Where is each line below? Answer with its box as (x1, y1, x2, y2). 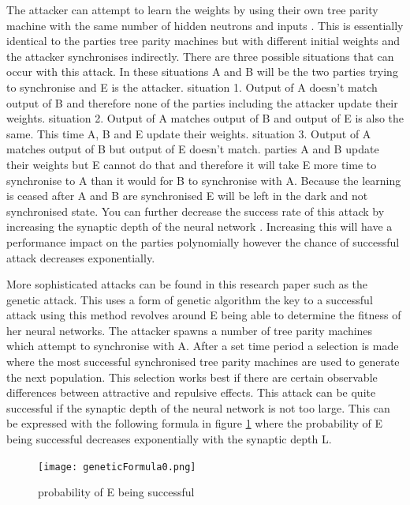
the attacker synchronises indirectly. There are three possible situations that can (6, 47, 394, 64)
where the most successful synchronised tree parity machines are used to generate (6, 353, 400, 370)
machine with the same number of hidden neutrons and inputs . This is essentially (6, 17, 404, 33)
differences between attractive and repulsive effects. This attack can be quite (6, 384, 376, 401)
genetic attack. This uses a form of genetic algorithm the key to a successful (6, 291, 373, 307)
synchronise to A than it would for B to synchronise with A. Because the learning (6, 171, 401, 188)
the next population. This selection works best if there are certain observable (6, 368, 378, 385)
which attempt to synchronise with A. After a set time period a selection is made (6, 337, 399, 354)
